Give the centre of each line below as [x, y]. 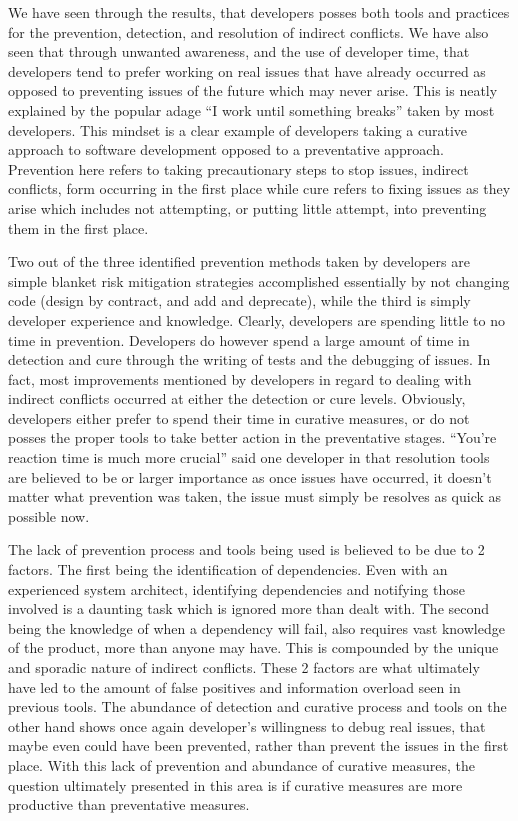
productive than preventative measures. [129, 804]
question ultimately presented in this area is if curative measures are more [235, 784]
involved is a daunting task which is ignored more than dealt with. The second [249, 608]
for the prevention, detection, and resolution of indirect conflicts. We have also [248, 31]
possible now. [49, 515]
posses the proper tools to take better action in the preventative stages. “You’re [252, 437]
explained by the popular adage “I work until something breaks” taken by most [251, 109]
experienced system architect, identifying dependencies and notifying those [236, 588]
